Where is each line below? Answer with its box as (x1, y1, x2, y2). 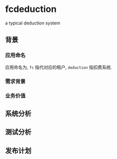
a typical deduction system (5, 20, 60, 26)
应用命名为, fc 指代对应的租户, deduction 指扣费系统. (5, 64, 113, 70)
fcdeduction (5, 3, 57, 15)
